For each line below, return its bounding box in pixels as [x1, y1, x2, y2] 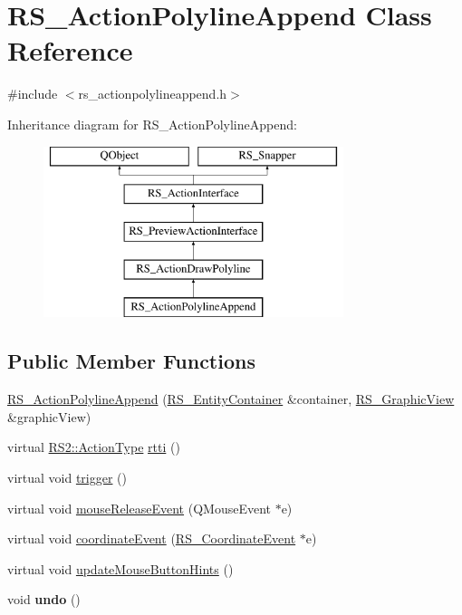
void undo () [7, 590, 81, 609]
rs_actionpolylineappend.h [78, 84, 227, 103]
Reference [7, 32, 133, 69]
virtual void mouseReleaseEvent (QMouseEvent [7, 498, 271, 517]
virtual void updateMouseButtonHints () [7, 559, 234, 578]
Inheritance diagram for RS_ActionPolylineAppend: [7, 114, 297, 133]
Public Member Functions [7, 347, 255, 375]
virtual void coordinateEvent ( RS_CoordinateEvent [7, 529, 296, 548]
